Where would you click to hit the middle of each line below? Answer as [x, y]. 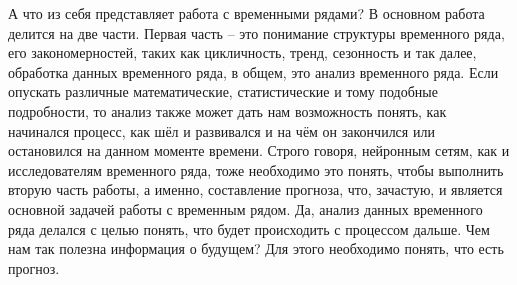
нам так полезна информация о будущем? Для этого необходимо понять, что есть [256, 248]
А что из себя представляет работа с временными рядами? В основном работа [246, 13]
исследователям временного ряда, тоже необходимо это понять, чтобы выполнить [256, 169]
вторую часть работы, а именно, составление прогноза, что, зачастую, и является [255, 189]
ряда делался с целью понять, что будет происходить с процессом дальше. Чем [249, 228]
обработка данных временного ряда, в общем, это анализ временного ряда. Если [253, 71]
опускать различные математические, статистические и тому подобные [223, 91]
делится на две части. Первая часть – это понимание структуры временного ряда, [256, 32]
